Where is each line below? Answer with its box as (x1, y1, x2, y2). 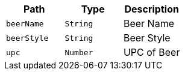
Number (64, 47, 93, 57)
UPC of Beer (123, 46, 180, 58)
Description (124, 3, 179, 15)
